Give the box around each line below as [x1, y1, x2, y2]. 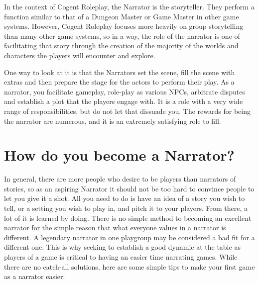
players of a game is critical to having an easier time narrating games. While [4, 252, 238, 262]
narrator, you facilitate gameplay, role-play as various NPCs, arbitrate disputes [4, 86, 245, 96]
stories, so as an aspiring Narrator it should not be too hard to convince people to [4, 183, 255, 193]
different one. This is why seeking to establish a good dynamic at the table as [4, 242, 241, 252]
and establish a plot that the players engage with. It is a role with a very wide [4, 96, 243, 106]
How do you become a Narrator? [4, 145, 235, 165]
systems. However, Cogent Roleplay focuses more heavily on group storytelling [4, 21, 244, 31]
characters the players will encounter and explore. [4, 50, 155, 60]
